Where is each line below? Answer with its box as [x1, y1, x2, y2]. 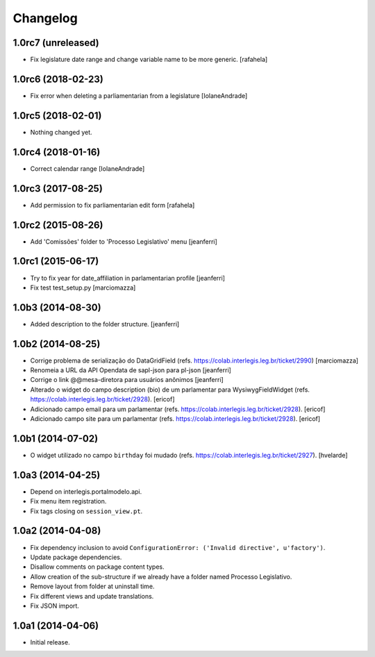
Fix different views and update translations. [30, 592, 154, 600]
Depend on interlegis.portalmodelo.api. [30, 487, 142, 496]
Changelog [12, 10, 78, 26]
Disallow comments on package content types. [30, 563, 165, 571]
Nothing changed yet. [30, 128, 93, 136]
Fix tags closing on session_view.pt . [30, 507, 143, 515]
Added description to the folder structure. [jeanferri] [30, 319, 180, 328]
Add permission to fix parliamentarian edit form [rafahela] [30, 201, 195, 209]
